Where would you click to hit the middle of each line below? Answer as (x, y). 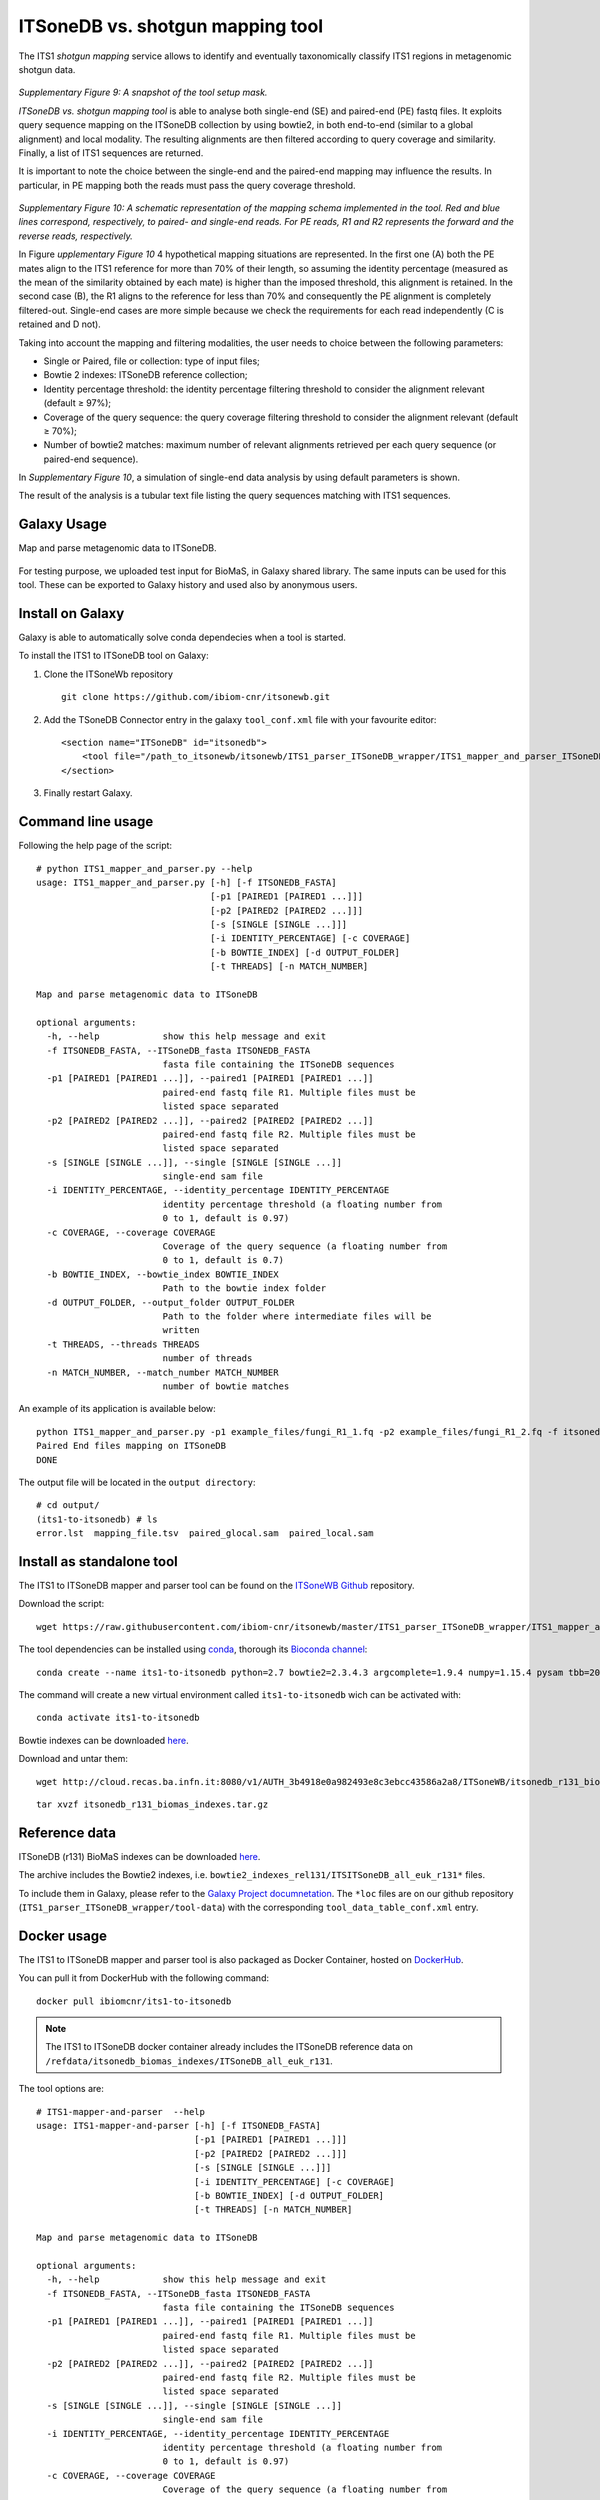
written (181, 1330)
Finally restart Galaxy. (88, 793)
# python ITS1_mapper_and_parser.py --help (144, 868)
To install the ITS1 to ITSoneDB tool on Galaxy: (113, 656)
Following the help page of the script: (95, 846)
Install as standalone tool (98, 1561)
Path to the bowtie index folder (244, 1288)
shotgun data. (47, 69)
